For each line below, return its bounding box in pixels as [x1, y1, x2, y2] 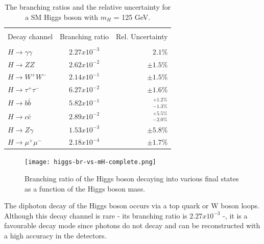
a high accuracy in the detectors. [4, 230, 107, 241]
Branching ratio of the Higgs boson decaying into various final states [25, 173, 239, 184]
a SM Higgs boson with [25, 11, 99, 22]
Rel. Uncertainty [116, 31, 168, 41]
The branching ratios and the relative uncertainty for [5, 2, 171, 12]
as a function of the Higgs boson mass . [25, 183, 146, 194]
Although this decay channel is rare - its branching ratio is [4, 210, 187, 221]
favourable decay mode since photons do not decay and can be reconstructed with [4, 220, 260, 231]
